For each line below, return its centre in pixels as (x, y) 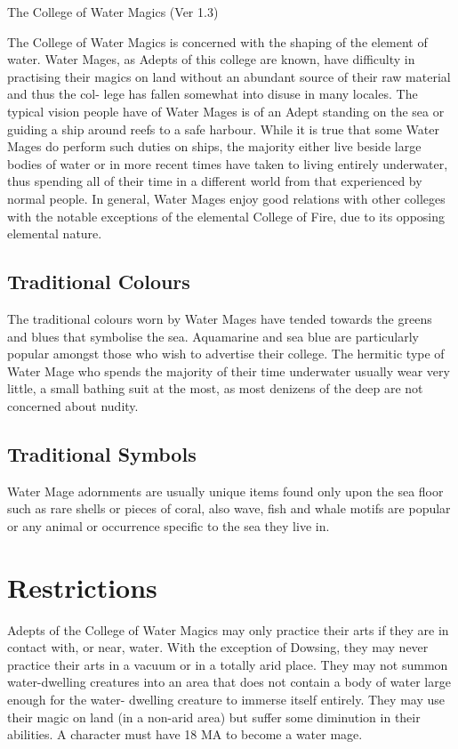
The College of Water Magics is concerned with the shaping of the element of (217, 41)
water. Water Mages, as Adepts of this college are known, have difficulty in (211, 59)
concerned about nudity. (73, 405)
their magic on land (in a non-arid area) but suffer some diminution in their (214, 717)
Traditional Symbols (102, 453)
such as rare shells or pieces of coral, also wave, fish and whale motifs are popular (229, 508)
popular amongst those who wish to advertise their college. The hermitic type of (226, 354)
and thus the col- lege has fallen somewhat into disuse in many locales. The (213, 94)
